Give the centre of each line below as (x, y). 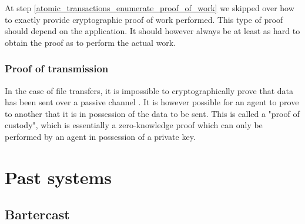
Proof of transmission (57, 68)
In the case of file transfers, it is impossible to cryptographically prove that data (149, 90)
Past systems (58, 177)
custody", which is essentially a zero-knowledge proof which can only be (134, 125)
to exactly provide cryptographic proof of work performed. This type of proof (144, 19)
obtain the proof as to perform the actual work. (91, 42)
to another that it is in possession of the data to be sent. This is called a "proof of (152, 113)
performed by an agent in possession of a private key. (100, 136)
